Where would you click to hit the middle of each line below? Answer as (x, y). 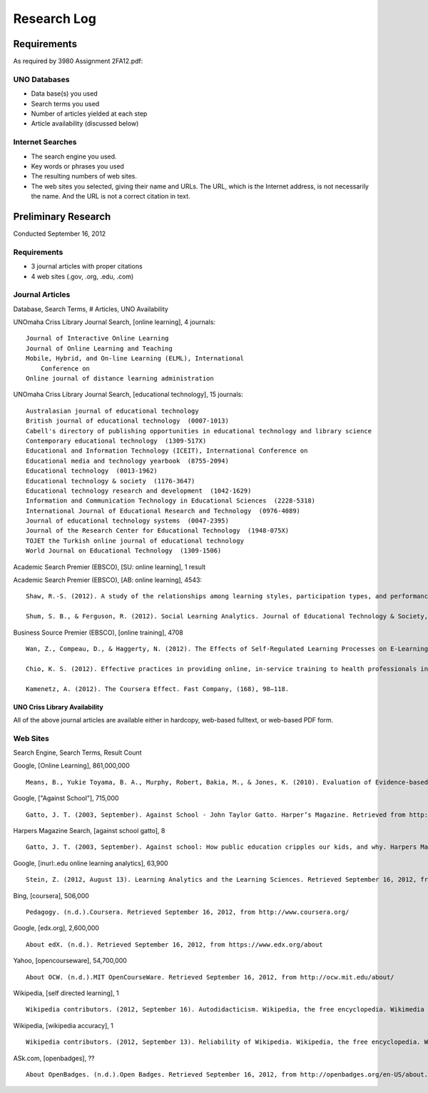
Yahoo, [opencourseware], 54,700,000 (70, 961)
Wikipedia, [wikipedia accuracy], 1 (63, 1025)
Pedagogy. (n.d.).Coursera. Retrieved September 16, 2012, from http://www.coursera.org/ (188, 912)
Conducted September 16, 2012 (60, 233)
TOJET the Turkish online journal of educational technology (135, 540)
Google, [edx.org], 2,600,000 (56, 928)
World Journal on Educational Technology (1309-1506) (124, 551)
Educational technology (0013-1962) (92, 471)
